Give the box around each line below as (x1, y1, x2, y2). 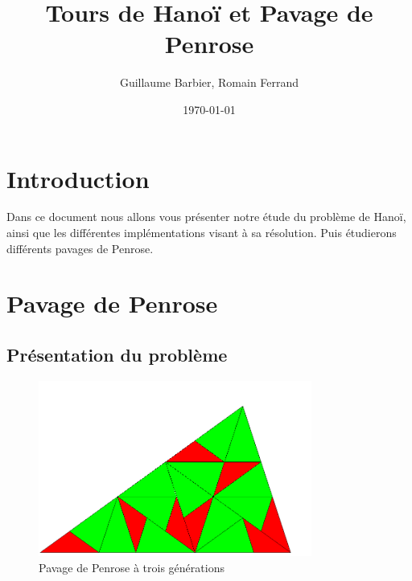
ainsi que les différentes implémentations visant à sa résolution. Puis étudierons (6, 224, 397, 241)
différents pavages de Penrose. (6, 239, 154, 256)
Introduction (6, 162, 150, 194)
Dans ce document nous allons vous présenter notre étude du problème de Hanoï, (6, 208, 406, 225)
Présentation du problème (6, 342, 228, 366)
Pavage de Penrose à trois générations (39, 558, 225, 575)
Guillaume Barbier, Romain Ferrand (119, 74, 299, 91)
